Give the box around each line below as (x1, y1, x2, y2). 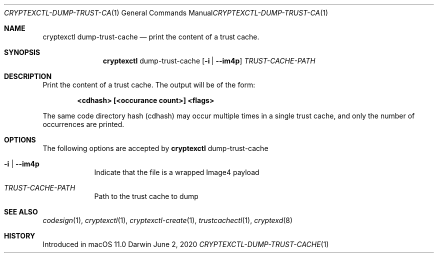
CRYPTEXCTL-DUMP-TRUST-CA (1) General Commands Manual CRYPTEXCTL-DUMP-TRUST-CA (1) (4, 8, 328, 17)
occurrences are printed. (42, 120, 124, 128)
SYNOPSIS (4, 48, 40, 56)
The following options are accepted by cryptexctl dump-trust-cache (42, 144, 268, 152)
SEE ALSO (4, 207, 38, 216)
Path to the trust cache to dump (94, 192, 198, 200)
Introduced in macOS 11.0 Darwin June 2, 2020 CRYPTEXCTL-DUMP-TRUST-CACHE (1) (42, 240, 329, 248)
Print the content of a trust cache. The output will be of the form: (42, 80, 255, 89)
